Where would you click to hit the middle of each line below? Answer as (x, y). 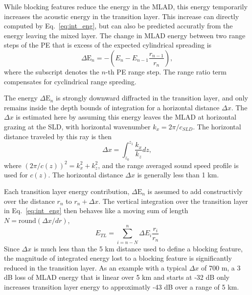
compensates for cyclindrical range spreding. (70, 81)
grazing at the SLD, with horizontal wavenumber (77, 126)
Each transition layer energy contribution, (67, 191)
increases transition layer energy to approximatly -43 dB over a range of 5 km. (122, 286)
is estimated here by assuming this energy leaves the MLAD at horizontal (126, 117)
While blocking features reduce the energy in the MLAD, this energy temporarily (126, 6)
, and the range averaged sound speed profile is (168, 165)
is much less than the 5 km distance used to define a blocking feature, (138, 248)
